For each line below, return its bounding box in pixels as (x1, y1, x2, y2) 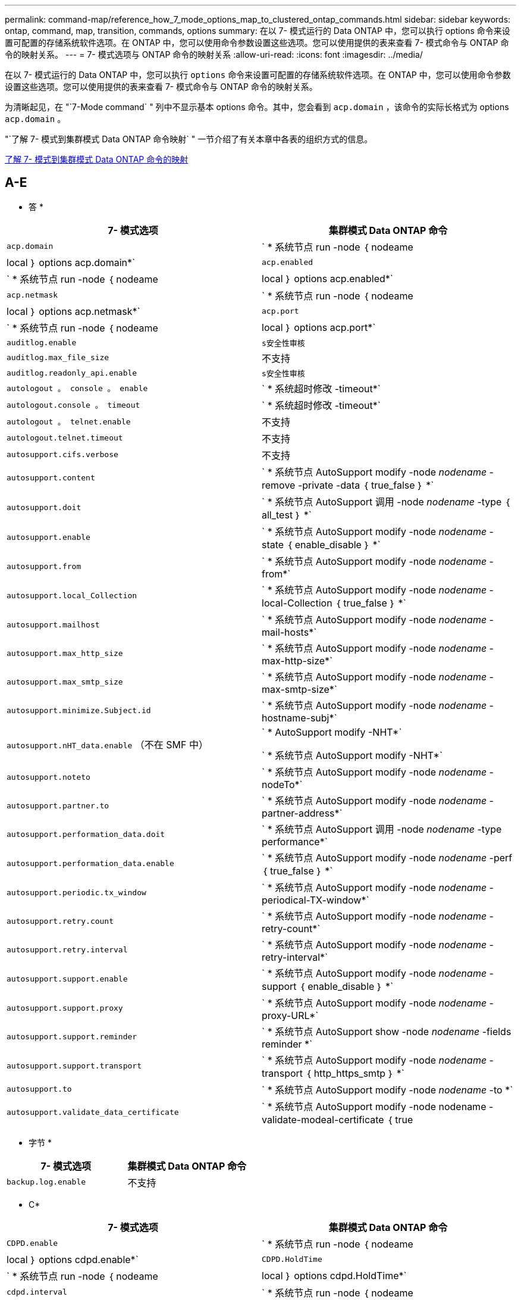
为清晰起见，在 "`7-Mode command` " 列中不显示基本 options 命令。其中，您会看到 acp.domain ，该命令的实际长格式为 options (5, 102, 509, 112)
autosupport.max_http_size (7, 649, 123, 658)
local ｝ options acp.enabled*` (262, 272, 393, 285)
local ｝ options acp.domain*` (7, 256, 136, 268)
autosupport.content (7, 473, 95, 483)
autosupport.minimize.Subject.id (7, 706, 151, 715)
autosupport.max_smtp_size (7, 677, 123, 687)
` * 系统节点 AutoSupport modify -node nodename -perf (262, 851, 513, 864)
